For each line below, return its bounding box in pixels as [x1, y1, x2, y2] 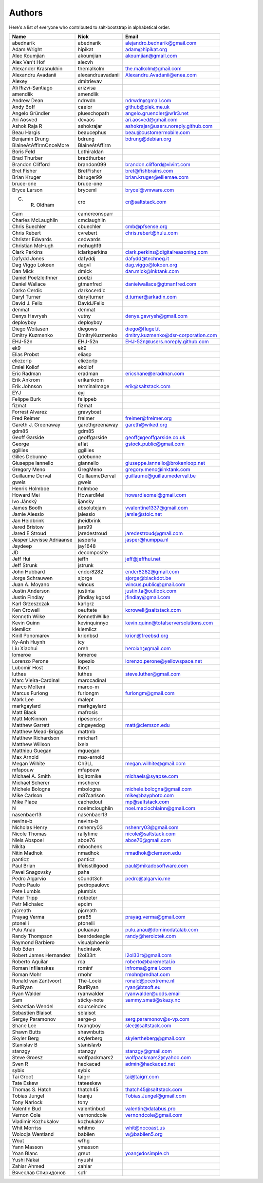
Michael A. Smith [12, 772, 51, 779]
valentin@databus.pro [125, 1105, 176, 1112]
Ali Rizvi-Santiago [12, 84, 53, 91]
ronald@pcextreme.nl [125, 977, 175, 984]
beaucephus [78, 129, 107, 136]
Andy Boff [12, 103, 35, 110]
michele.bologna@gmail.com [125, 786, 192, 792]
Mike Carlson [12, 792, 42, 799]
